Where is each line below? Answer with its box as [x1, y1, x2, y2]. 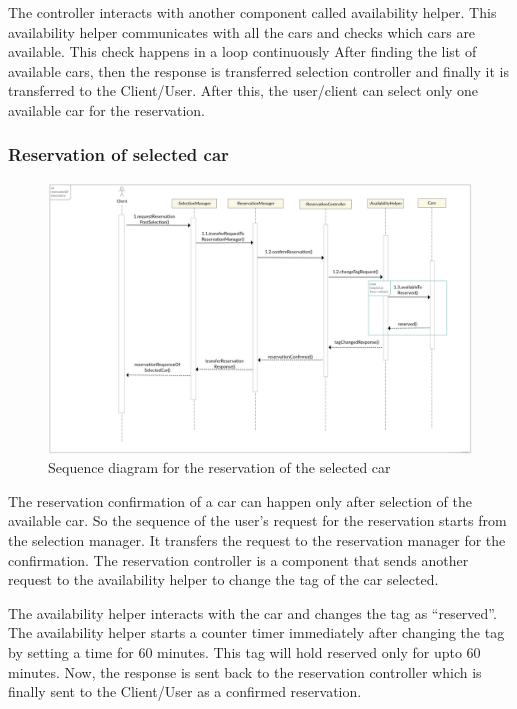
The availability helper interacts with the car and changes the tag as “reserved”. [8, 602, 497, 623]
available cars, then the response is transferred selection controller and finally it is [8, 60, 509, 81]
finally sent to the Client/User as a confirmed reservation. [8, 681, 362, 702]
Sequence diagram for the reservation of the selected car [48, 457, 391, 478]
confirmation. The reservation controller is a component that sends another [8, 549, 469, 570]
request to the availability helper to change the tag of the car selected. [8, 569, 439, 590]
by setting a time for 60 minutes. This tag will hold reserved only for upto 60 [8, 641, 481, 662]
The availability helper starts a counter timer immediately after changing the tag [8, 622, 505, 643]
